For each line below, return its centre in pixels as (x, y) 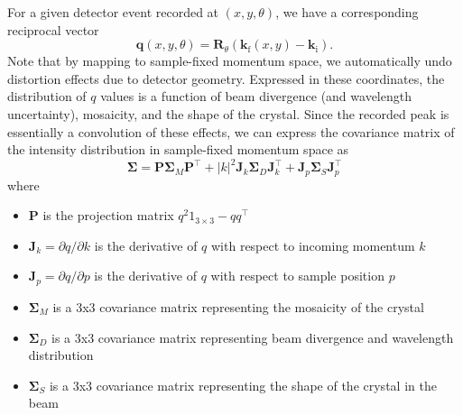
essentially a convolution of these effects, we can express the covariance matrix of (231, 131)
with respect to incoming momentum (313, 245)
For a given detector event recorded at (113, 12)
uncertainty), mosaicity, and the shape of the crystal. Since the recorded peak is (228, 113)
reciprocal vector (53, 29)
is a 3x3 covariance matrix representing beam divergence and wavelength (253, 337)
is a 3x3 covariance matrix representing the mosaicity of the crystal (238, 306)
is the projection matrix (108, 215)
